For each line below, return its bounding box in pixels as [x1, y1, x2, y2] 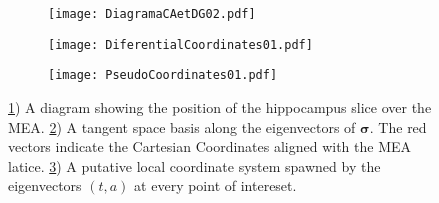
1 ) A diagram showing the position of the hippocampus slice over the [8, 96, 432, 117]
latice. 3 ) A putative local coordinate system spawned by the [8, 155, 381, 176]
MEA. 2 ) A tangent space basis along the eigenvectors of [8, 116, 356, 137]
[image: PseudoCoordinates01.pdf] [48, 68, 278, 83]
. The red [369, 116, 427, 137]
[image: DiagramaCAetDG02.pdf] [48, 7, 256, 21]
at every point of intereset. [134, 175, 297, 196]
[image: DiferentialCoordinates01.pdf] [48, 37, 313, 52]
